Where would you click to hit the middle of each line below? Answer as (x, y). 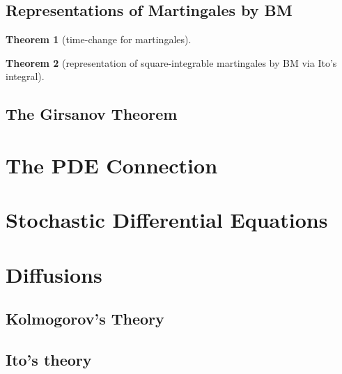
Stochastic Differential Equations (167, 220)
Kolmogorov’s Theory (85, 319)
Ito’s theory (49, 360)
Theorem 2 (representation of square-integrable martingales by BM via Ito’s (171, 62)
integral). (25, 76)
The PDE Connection (112, 165)
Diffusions (54, 274)
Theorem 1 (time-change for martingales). (99, 39)
